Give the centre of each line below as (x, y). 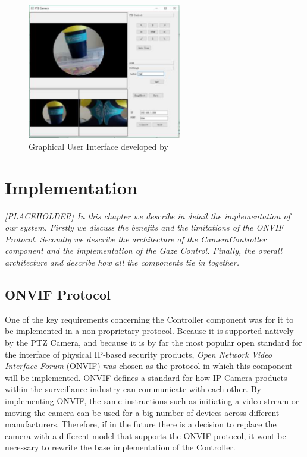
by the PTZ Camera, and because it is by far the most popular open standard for (153, 342)
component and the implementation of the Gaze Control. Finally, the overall (144, 250)
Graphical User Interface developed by (98, 146)
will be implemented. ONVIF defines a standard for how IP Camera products (146, 377)
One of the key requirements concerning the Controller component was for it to (149, 319)
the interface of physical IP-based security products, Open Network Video (139, 354)
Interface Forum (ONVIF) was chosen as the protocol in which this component (149, 366)
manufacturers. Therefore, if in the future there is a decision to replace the (141, 424)
